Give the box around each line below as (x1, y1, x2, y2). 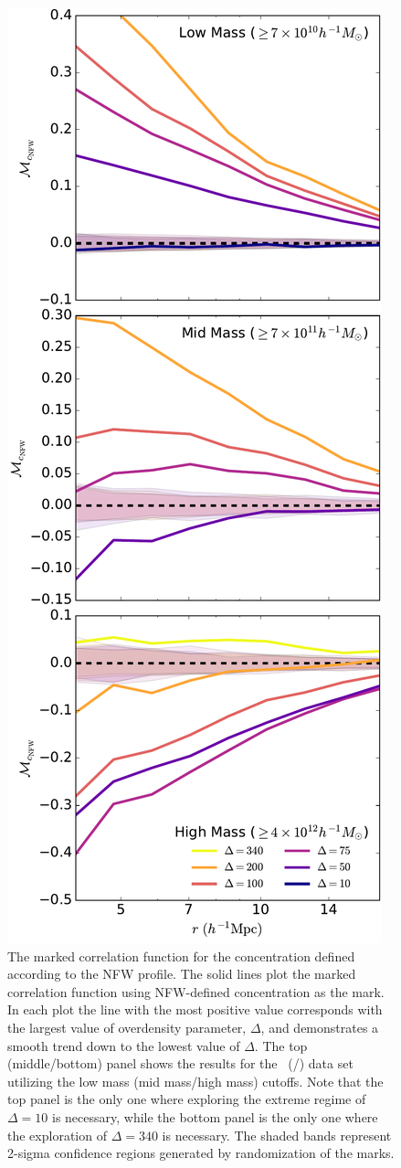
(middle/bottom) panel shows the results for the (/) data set (7, 1054, 354, 1073)
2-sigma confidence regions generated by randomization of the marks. (7, 1143, 395, 1163)
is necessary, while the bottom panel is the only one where (51, 1107, 378, 1126)
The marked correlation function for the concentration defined (7, 946, 355, 965)
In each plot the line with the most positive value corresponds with (7, 1000, 383, 1019)
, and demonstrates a (260, 1017, 379, 1036)
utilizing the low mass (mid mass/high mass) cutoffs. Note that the (7, 1071, 384, 1090)
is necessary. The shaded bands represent (162, 1125, 392, 1144)
